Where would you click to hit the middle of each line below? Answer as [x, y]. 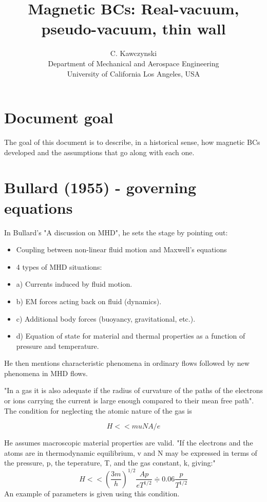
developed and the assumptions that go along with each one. [99, 152]
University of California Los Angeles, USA [133, 73]
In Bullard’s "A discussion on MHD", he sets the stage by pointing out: [116, 232]
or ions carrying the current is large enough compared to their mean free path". [129, 401]
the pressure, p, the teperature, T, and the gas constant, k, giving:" [110, 463]
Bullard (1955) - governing [100, 187]
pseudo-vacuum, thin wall [133, 29]
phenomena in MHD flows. [46, 373]
